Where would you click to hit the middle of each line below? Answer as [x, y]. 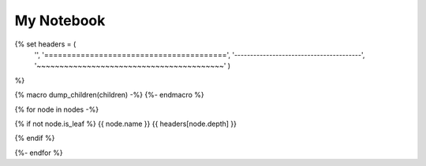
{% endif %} [35, 138]
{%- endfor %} [39, 153]
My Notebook [60, 20]
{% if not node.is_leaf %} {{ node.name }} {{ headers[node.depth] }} [125, 124]
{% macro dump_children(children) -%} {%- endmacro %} [109, 95]
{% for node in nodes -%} [56, 109]
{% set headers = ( [45, 44]
